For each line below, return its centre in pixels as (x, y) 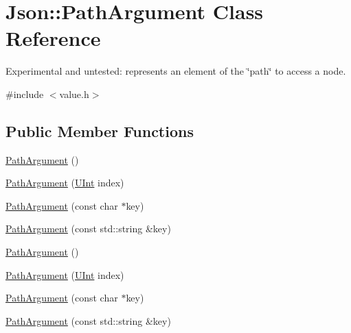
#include (25, 94)
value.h (74, 94)
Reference (53, 38)
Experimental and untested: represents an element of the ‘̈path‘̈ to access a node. (176, 71)
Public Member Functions (100, 131)
